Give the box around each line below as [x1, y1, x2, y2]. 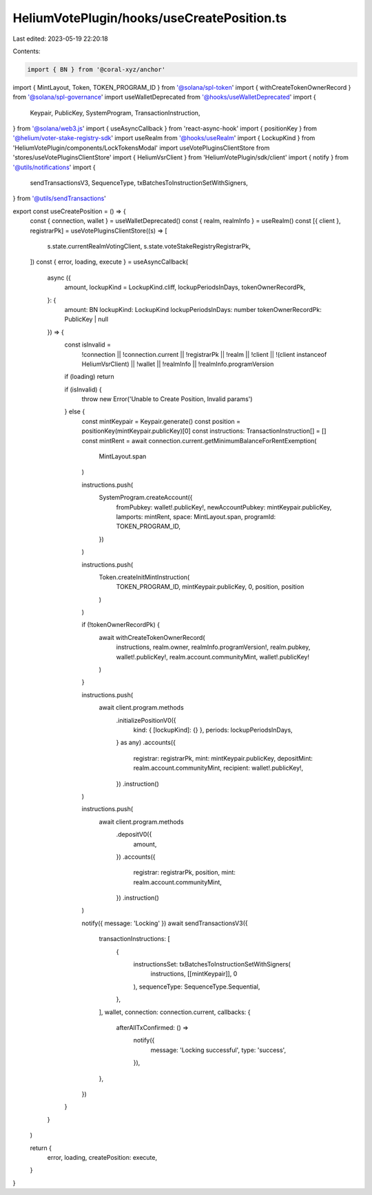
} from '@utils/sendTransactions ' [12, 194, 107, 203]
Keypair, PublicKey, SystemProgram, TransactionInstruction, [30, 108, 200, 117]
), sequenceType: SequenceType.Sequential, [133, 982, 260, 991]
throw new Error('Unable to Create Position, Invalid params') [81, 395, 253, 403]
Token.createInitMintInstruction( [99, 573, 190, 581]
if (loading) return [64, 373, 115, 381]
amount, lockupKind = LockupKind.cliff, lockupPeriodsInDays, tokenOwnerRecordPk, [64, 283, 306, 291]
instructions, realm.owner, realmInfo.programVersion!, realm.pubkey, [116, 643, 311, 652]
